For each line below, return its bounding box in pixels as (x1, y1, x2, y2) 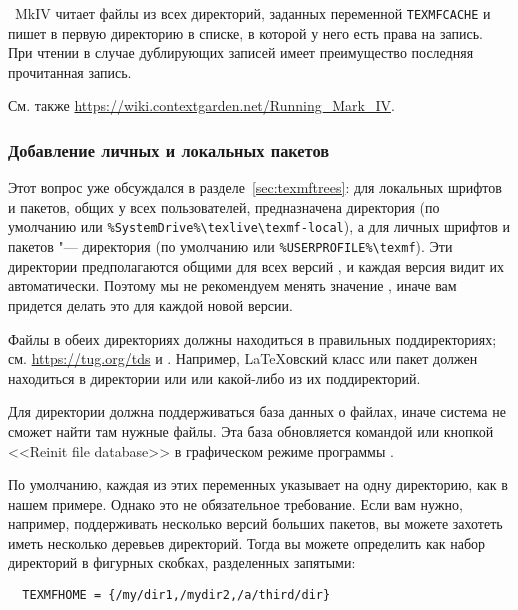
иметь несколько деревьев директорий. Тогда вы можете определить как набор (8, 532, 486, 553)
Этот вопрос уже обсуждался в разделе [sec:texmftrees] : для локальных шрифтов (8, 177, 502, 198)
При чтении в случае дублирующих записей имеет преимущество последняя (8, 42, 474, 63)
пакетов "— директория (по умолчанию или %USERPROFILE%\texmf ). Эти (8, 236, 453, 257)
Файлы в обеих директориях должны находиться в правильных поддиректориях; (8, 328, 497, 349)
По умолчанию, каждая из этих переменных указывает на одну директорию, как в (8, 474, 508, 495)
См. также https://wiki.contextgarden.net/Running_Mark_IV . (8, 95, 395, 116)
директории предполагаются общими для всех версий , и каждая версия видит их (8, 255, 505, 276)
